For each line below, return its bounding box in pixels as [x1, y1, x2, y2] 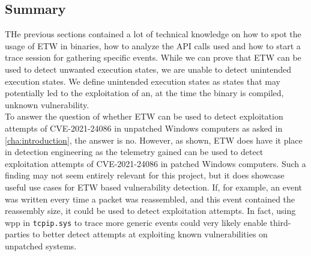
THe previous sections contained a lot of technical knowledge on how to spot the [5, 28, 301, 40]
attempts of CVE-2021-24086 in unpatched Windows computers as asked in [5, 121, 283, 134]
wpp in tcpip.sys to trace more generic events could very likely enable [5, 216, 267, 228]
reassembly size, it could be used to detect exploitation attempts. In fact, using [5, 204, 296, 217]
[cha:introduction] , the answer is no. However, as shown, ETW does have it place [5, 133, 303, 146]
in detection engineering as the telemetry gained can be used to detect [5, 145, 264, 158]
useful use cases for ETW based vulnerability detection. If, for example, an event [5, 180, 302, 193]
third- [270, 216, 291, 228]
